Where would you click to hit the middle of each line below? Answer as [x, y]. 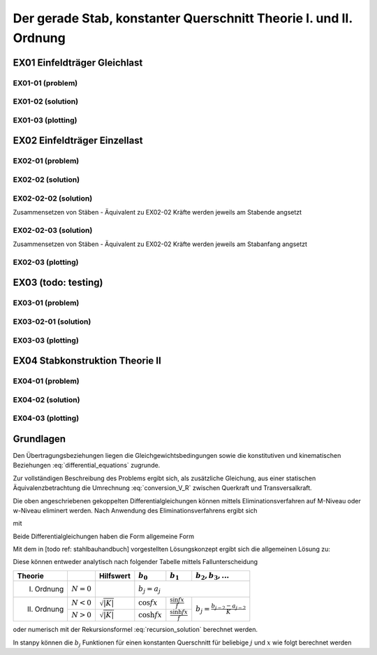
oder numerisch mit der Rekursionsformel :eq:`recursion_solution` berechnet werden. [135, 630]
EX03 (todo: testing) [58, 283]
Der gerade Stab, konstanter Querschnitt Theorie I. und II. [183, 18]
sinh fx [179, 612]
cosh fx [150, 615]
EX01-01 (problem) [45, 82]
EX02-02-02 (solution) [53, 198]
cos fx [148, 603]
